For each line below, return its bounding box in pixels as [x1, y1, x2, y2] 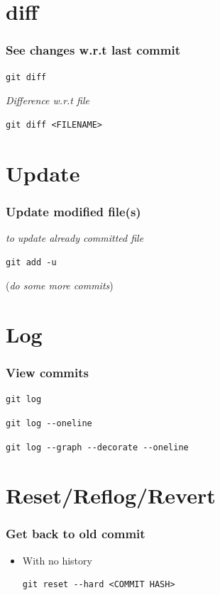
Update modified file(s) [6, 202, 141, 220]
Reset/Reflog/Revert [6, 481, 216, 510]
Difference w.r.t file [6, 93, 89, 108]
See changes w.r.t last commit [6, 41, 180, 59]
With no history [22, 552, 92, 567]
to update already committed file [6, 230, 144, 245]
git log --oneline [6, 418, 92, 428]
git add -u [6, 257, 57, 267]
